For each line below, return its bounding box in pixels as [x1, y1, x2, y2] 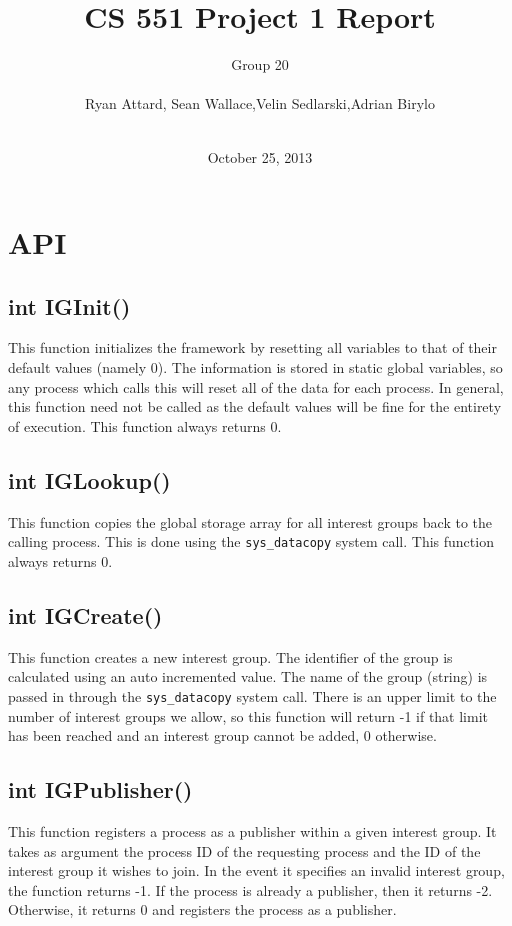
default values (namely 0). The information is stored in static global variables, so [8, 357, 503, 378]
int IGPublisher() [8, 774, 193, 805]
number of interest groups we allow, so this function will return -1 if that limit [8, 705, 489, 726]
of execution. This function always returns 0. [8, 415, 282, 436]
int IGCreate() [8, 599, 163, 630]
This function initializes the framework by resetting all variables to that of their [8, 337, 497, 358]
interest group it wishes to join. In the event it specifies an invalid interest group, [8, 860, 505, 881]
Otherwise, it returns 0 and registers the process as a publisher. [8, 899, 397, 920]
